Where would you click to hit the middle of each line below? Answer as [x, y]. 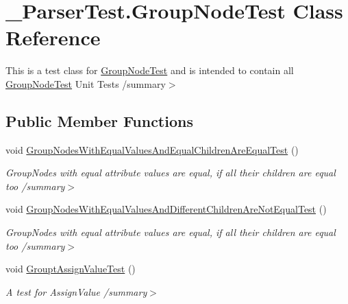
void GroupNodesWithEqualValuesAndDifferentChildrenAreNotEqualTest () [166, 209]
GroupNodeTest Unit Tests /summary [86, 83]
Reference [53, 37]
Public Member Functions [99, 120]
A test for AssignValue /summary [76, 291]
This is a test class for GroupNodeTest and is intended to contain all [150, 70]
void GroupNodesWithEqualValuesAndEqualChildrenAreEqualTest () [152, 149]
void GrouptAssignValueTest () [71, 269]
